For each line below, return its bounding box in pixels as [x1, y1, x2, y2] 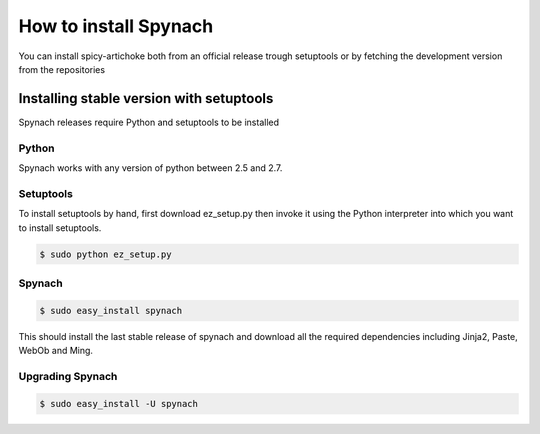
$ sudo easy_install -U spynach [39, 398, 199, 409]
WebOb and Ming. [18, 345, 94, 357]
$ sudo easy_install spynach [39, 305, 183, 316]
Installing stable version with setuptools [18, 90, 274, 107]
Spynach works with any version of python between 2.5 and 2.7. [18, 161, 283, 174]
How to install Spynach [18, 15, 214, 37]
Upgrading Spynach [18, 369, 118, 383]
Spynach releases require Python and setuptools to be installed [18, 116, 280, 128]
